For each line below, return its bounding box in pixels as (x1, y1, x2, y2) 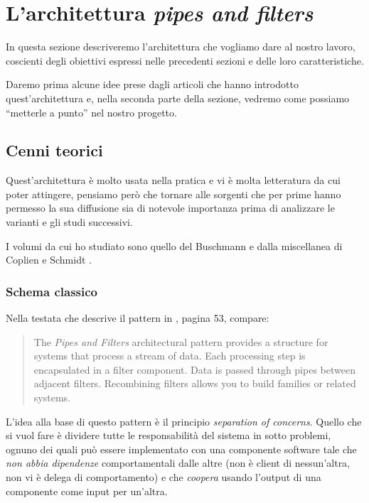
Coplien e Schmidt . (6, 252, 92, 267)
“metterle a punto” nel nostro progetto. (6, 104, 177, 119)
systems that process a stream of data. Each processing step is (33, 348, 306, 363)
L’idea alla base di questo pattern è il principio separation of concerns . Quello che (6, 413, 362, 428)
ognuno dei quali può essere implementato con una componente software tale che (6, 441, 357, 456)
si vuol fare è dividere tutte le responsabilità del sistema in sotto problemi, (6, 428, 331, 443)
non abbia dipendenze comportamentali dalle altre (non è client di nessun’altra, (6, 455, 351, 470)
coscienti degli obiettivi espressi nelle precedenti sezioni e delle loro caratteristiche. (6, 53, 364, 67)
